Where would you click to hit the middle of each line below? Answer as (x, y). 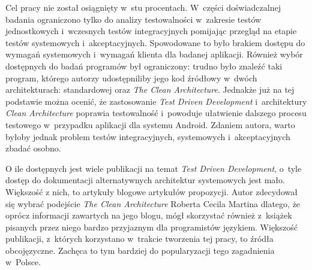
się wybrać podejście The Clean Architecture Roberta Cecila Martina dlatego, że (153, 203)
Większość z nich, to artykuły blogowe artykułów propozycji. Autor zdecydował (151, 191)
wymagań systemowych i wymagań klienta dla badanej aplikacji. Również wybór (154, 54)
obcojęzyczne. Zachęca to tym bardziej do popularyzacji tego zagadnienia (140, 250)
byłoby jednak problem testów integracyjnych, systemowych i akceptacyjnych (148, 136)
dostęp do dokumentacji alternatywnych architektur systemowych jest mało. (145, 180)
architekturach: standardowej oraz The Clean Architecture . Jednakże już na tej (150, 90)
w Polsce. (23, 262)
